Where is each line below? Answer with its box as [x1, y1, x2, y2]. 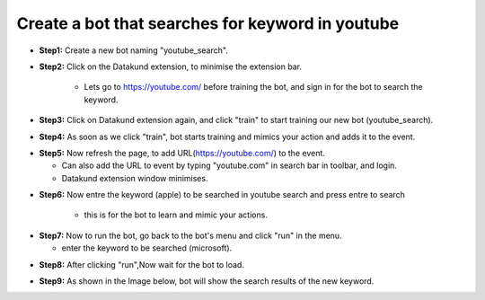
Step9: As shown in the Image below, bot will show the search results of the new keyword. [39, 276, 375, 287]
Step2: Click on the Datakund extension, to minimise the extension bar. [39, 61, 303, 72]
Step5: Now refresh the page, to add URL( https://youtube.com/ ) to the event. [39, 147, 325, 158]
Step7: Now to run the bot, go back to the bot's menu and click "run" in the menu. [39, 230, 342, 241]
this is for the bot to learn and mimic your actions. [84, 209, 269, 220]
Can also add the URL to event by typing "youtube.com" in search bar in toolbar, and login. [61, 160, 397, 171]
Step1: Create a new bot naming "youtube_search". [39, 45, 228, 56]
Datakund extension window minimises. [61, 172, 208, 183]
